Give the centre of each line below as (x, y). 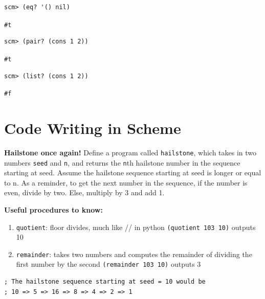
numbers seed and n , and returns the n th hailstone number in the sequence (122, 162)
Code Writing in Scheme (93, 128)
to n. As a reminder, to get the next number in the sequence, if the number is (126, 182)
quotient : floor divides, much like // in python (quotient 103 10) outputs (136, 227)
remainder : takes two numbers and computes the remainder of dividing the (134, 254)
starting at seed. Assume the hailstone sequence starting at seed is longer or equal (133, 172)
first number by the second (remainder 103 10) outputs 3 (108, 264)
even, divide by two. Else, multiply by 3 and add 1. (84, 192)
